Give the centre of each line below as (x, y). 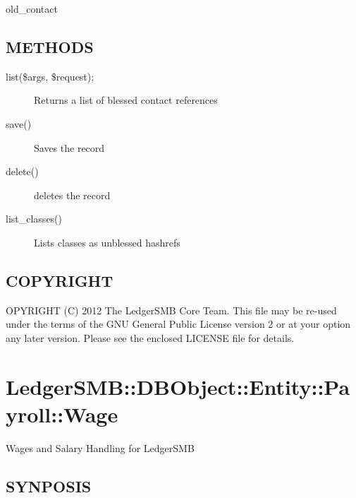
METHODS (50, 46)
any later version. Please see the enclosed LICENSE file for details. (150, 337)
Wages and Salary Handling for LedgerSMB (100, 447)
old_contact (32, 8)
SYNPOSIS (49, 486)
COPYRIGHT (60, 280)
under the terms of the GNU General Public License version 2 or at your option (178, 324)
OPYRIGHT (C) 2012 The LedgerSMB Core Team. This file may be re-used (171, 310)
